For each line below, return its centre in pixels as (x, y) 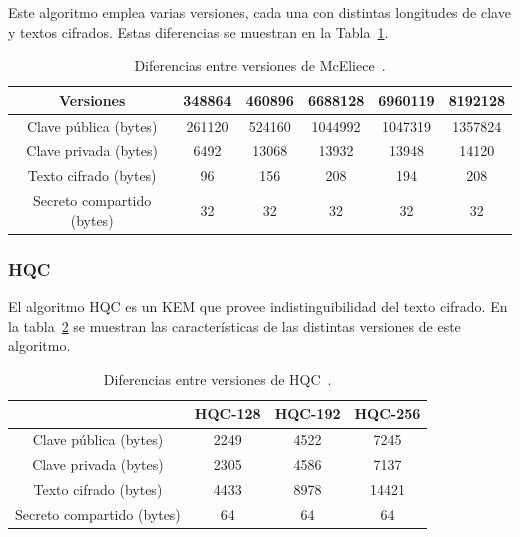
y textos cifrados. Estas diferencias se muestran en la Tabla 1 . (198, 31)
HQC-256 (387, 413)
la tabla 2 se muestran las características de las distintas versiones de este (234, 325)
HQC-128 (227, 413)
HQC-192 (307, 413)
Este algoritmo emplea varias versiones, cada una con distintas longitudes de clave (259, 12)
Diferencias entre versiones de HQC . (217, 378)
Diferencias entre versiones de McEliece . (260, 65)
